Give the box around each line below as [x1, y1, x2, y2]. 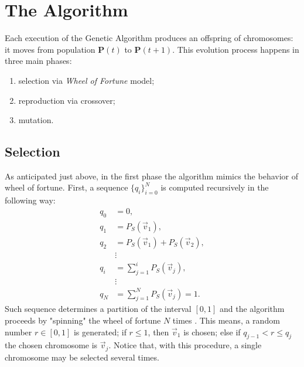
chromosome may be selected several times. [5, 351, 159, 363]
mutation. [18, 114, 54, 126]
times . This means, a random [172, 314, 280, 327]
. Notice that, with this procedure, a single [108, 339, 262, 351]
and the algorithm [219, 303, 285, 315]
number [5, 325, 32, 338]
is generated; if [73, 325, 127, 338]
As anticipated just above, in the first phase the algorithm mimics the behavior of [5, 169, 299, 182]
